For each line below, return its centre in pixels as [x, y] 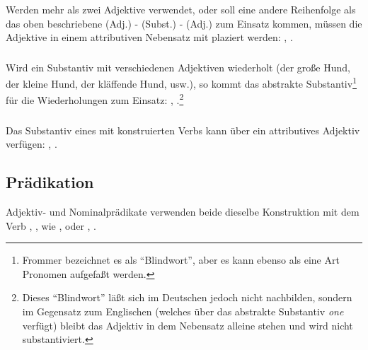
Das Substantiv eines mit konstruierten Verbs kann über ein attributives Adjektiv [183, 130]
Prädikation [50, 182]
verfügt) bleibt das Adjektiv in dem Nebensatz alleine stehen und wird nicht [188, 325]
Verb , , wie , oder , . [51, 225]
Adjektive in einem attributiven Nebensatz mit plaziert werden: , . [149, 37]
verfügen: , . [31, 144]
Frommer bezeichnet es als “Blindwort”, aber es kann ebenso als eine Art [181, 260]
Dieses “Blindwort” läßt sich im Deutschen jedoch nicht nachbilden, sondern [187, 297]
